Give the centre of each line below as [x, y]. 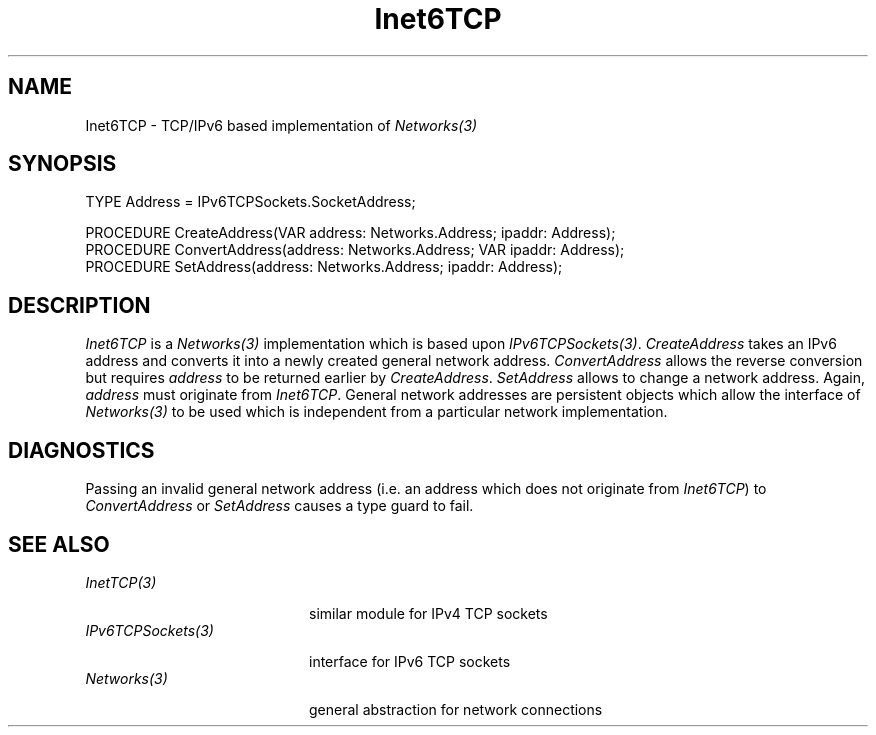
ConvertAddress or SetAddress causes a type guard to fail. [279, 506]
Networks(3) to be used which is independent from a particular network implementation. [376, 412]
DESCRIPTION [79, 305]
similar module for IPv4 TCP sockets [428, 613]
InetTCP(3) [121, 582]
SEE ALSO [59, 544]
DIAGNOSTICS [81, 450]
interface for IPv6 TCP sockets [410, 661]
